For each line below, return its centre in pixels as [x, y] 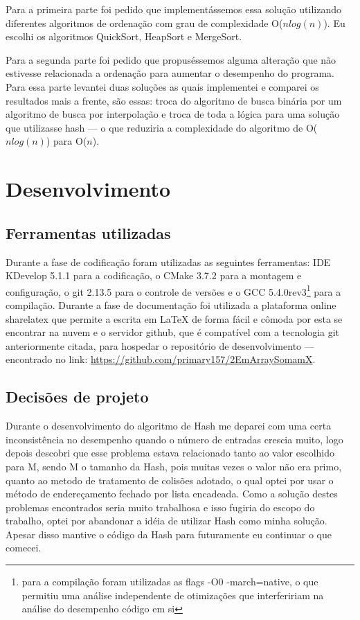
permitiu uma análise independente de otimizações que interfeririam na [173, 595]
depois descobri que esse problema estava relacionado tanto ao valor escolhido [170, 453]
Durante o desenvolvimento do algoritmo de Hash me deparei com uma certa [169, 426]
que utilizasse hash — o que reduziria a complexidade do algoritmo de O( [162, 127]
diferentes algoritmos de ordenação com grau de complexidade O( [144, 23]
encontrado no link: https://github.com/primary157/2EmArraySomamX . [161, 359]
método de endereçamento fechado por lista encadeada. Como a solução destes [172, 494]
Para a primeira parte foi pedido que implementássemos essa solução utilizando [173, 9]
